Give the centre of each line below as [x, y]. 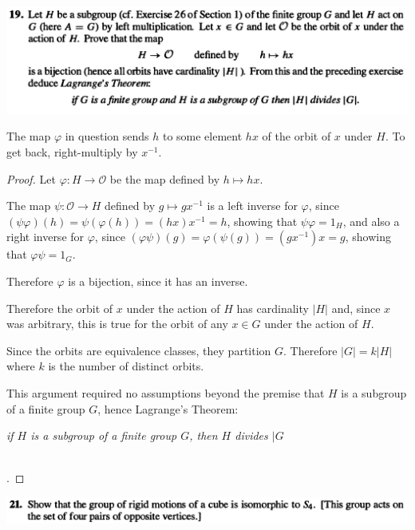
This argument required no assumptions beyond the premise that [166, 392]
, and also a [371, 221]
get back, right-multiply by [72, 152]
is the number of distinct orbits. [126, 366]
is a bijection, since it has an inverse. [158, 281]
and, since [356, 308]
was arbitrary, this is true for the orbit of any [117, 324]
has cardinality [273, 308]
